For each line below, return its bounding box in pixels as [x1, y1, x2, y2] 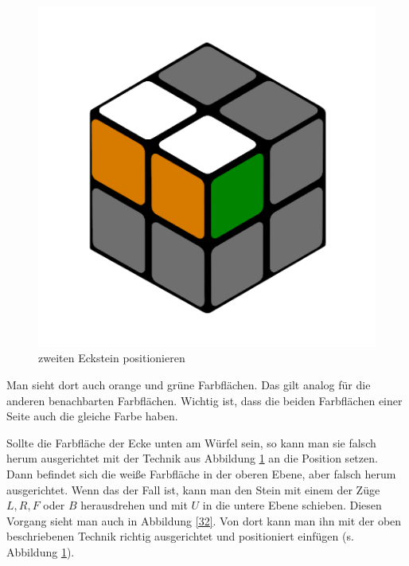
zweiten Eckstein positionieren [38, 349, 185, 366]
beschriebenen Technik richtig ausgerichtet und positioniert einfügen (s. [6, 528, 354, 545]
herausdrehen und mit [80, 497, 188, 513]
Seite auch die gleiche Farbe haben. [6, 408, 178, 424]
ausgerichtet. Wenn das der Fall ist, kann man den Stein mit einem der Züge [6, 481, 380, 498]
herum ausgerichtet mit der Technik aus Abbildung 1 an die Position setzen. [6, 450, 378, 466]
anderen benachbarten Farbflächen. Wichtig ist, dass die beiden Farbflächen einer [6, 392, 403, 408]
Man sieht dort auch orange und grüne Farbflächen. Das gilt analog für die [6, 376, 371, 392]
